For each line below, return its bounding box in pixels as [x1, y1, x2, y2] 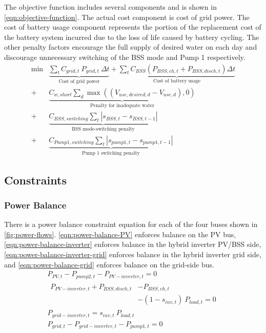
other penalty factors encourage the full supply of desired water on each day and [4, 41, 257, 52]
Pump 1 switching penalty [82, 150, 140, 156]
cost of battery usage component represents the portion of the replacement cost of [4, 22, 261, 32]
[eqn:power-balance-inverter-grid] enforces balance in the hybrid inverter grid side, [4, 249, 261, 260]
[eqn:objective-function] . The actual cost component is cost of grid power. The [4, 11, 250, 22]
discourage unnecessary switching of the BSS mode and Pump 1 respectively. [4, 51, 245, 62]
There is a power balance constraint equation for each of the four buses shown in [4, 219, 258, 230]
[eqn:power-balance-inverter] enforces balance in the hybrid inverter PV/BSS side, [4, 239, 261, 249]
